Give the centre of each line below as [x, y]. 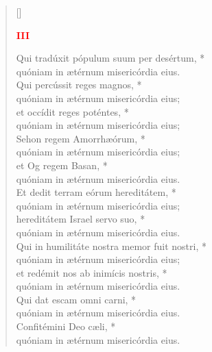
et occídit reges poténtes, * [72, 111]
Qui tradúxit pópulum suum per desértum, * [110, 58]
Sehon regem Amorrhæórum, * [81, 138]
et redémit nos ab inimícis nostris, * [92, 272]
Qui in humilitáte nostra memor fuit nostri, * [111, 246]
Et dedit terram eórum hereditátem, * [96, 192]
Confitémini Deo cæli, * [66, 326]
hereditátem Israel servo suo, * [81, 219]
